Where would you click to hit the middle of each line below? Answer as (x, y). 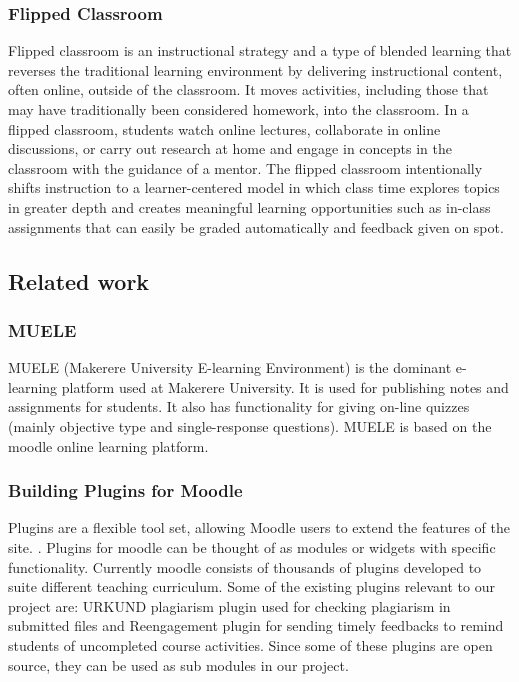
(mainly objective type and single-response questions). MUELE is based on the (250, 425)
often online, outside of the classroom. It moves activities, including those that (248, 89)
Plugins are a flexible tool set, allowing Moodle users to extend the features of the (259, 527)
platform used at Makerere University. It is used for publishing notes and (285, 386)
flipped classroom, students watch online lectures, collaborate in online (224, 128)
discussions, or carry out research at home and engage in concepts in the (230, 148)
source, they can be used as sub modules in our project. (178, 664)
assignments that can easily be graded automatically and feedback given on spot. (256, 226)
